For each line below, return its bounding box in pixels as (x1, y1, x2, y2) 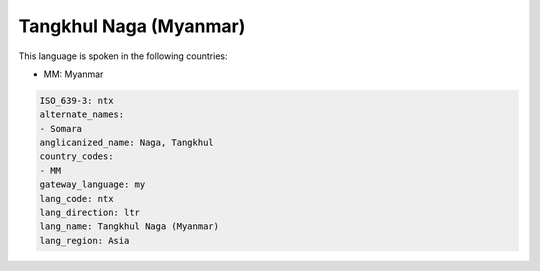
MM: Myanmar (43, 68, 104, 80)
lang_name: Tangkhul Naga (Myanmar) (39, 221, 220, 232)
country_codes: (39, 151, 114, 162)
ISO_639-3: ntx (39, 95, 114, 106)
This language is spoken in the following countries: (18, 50, 228, 62)
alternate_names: (39, 109, 125, 120)
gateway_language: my (39, 179, 146, 190)
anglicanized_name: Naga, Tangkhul (39, 137, 214, 149)
